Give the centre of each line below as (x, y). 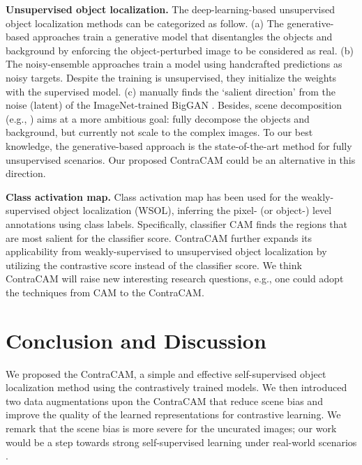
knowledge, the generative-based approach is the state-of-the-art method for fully (179, 145)
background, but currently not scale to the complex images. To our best (159, 132)
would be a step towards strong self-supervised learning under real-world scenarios (181, 442)
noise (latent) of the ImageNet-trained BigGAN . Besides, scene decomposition (174, 105)
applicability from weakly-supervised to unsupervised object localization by (166, 251)
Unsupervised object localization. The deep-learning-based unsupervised (170, 9)
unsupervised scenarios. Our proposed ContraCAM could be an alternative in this (181, 159)
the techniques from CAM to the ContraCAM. (105, 292)
